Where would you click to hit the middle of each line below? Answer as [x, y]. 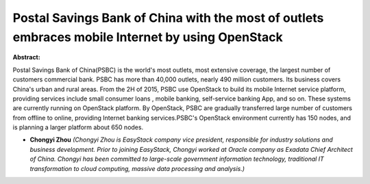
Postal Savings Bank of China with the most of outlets [168, 18]
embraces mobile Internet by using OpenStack [148, 37]
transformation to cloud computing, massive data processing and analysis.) [137, 168]
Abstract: [26, 57]
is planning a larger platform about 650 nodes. [78, 127]
